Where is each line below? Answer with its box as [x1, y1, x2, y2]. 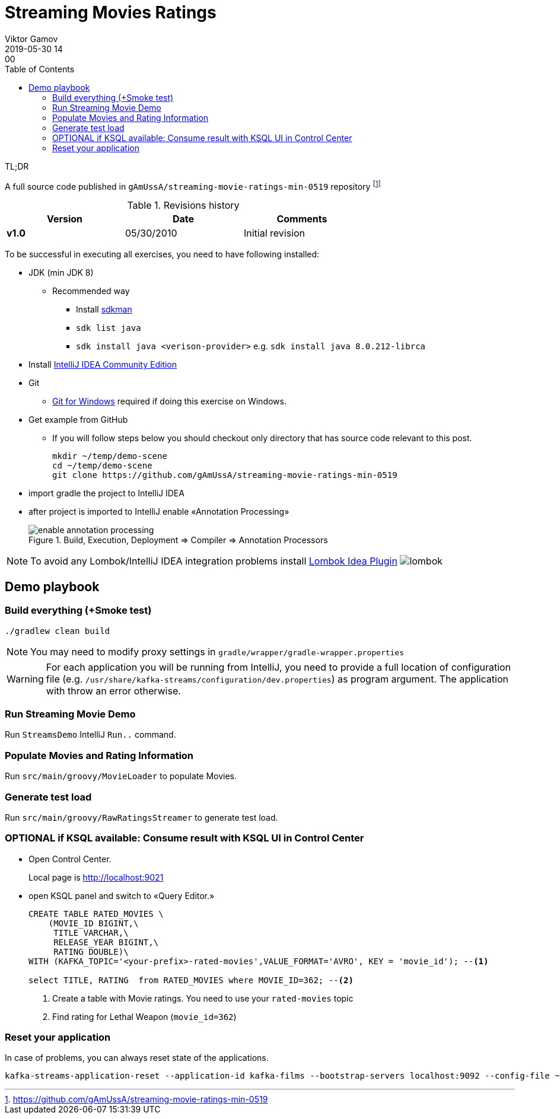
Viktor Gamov [5, 33, 58, 44]
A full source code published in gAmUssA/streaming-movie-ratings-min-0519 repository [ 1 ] [5, 179, 381, 192]
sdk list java [76, 323, 141, 333]
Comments [276, 213, 327, 225]
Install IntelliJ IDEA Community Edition [28, 359, 177, 370]
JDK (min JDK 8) [28, 267, 94, 278]
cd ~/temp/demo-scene [52, 461, 152, 471]
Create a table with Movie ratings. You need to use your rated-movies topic [52, 993, 354, 1003]
